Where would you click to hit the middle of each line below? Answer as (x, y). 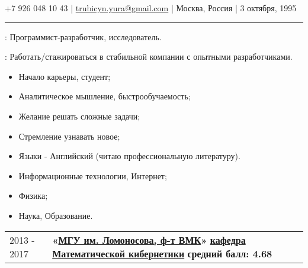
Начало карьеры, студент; (65, 76)
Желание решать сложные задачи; (79, 116)
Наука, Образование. (56, 215)
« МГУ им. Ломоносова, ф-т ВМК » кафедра (149, 240)
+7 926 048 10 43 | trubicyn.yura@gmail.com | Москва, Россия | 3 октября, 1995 (151, 8)
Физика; (33, 196)
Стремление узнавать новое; (69, 136)
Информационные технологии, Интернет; (93, 175)
